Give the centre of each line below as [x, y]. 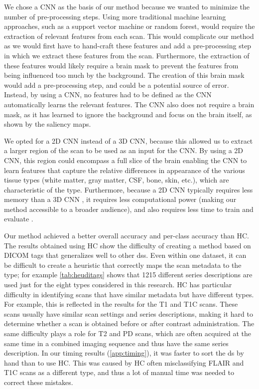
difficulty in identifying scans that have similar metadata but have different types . [129, 294]
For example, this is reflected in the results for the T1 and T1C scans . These [121, 304]
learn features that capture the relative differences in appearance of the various [125, 170]
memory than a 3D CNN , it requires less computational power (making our [120, 199]
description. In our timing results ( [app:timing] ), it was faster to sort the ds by [124, 353]
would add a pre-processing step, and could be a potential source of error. [117, 85]
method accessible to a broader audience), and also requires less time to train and [129, 209]
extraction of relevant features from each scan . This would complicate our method [129, 36]
